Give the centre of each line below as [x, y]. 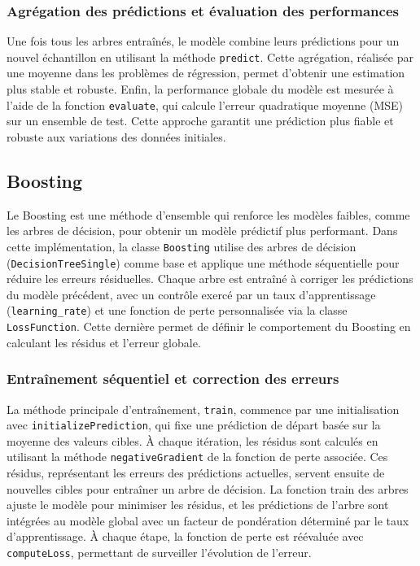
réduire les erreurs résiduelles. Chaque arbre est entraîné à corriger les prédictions [210, 279]
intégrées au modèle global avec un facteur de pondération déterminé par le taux [208, 520]
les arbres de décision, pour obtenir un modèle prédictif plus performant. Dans [202, 231]
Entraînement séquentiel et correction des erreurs [173, 379]
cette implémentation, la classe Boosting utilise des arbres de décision [182, 246]
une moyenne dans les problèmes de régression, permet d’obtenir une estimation [206, 73]
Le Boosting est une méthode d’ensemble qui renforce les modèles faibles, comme [208, 214]
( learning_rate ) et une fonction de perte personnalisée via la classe [177, 310]
